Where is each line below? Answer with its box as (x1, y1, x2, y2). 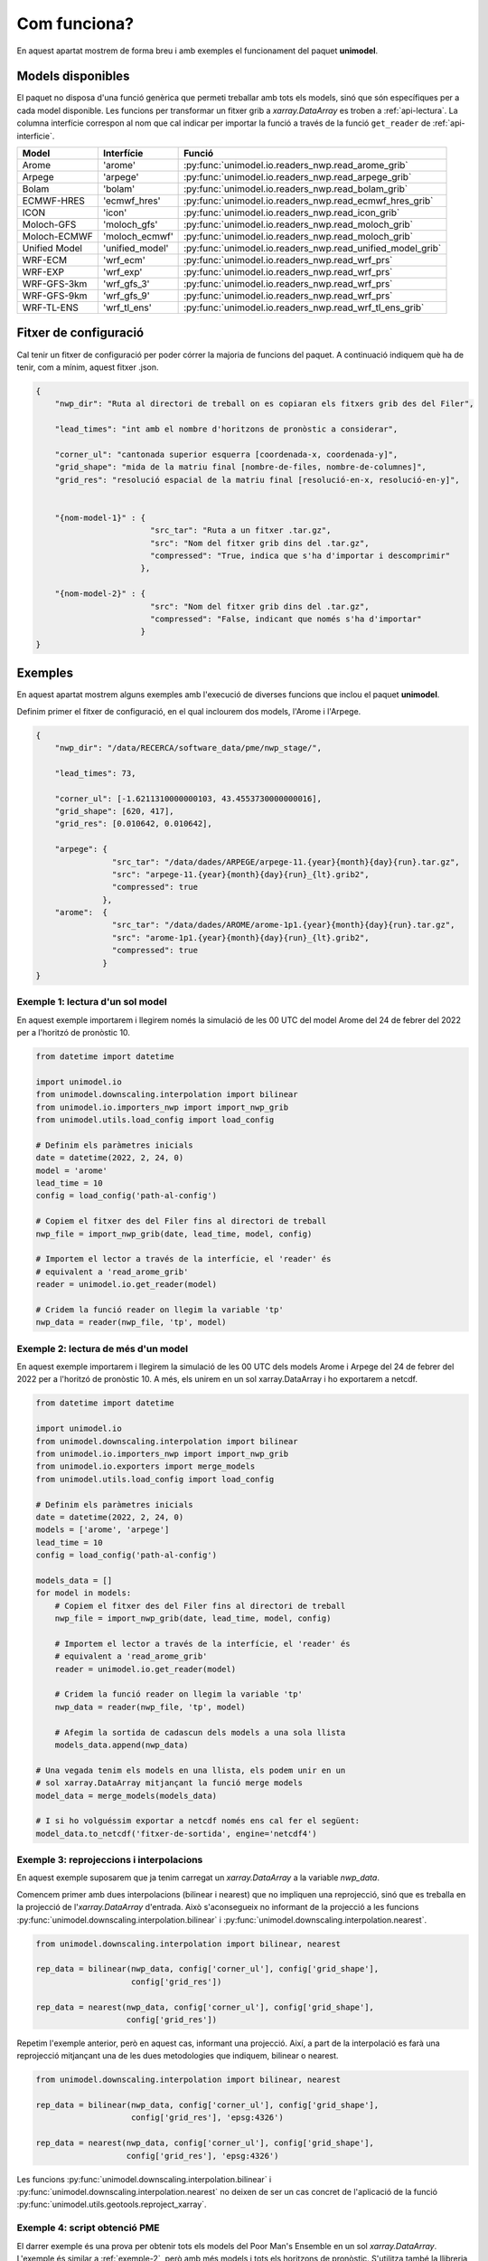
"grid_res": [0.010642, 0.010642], (54, 818, 212, 829)
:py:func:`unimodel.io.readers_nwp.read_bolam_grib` (183, 183, 408, 195)
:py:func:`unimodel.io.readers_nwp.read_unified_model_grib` (183, 242, 442, 255)
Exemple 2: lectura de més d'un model (16, 1342, 189, 1355)
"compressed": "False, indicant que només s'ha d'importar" (149, 613, 422, 624)
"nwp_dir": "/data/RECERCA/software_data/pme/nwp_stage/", (54, 743, 323, 752)
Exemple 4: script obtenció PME (16, 2221, 160, 2234)
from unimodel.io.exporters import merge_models (35, 1462, 256, 1471)
